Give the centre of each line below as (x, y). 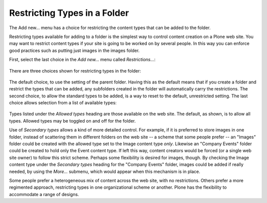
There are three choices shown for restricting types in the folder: (75, 71)
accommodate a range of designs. (44, 194)
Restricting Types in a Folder (69, 13)
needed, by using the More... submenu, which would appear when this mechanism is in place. (105, 171)
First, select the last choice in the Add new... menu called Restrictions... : (82, 60)
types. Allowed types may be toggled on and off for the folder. (72, 121)
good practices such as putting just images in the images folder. (74, 50)
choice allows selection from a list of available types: (63, 103)
